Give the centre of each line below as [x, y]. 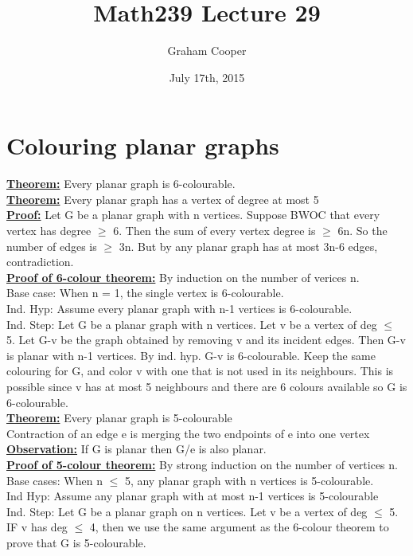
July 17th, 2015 [207, 77]
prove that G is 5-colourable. [76, 542]
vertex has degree [49, 231]
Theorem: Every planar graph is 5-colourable [119, 418]
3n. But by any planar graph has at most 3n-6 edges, [248, 246]
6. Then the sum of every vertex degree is [214, 231]
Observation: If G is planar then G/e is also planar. [136, 449]
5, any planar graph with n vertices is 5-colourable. [249, 480]
